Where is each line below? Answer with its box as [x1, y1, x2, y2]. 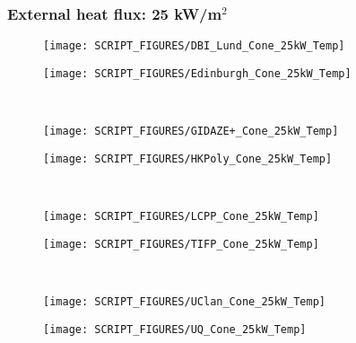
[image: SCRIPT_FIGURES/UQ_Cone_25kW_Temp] [43, 322, 307, 336]
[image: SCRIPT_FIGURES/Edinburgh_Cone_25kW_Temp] [43, 66, 352, 80]
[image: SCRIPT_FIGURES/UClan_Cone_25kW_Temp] [43, 295, 326, 308]
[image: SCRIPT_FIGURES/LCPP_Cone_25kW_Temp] [43, 210, 319, 224]
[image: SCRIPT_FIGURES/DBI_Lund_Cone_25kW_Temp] [43, 40, 345, 53]
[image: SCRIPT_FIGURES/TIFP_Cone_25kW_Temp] [43, 237, 319, 251]
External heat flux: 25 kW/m [7, 2, 222, 24]
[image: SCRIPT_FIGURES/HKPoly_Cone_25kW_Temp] [43, 152, 333, 165]
